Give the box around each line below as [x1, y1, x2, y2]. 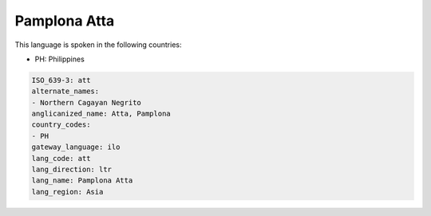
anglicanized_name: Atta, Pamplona [31, 109, 171, 119]
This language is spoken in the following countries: [14, 40, 182, 49]
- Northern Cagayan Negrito [31, 98, 141, 107]
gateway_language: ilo [31, 143, 121, 151]
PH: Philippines [34, 54, 85, 64]
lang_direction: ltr [31, 165, 112, 175]
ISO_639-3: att [31, 76, 91, 84]
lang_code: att [31, 154, 91, 163]
